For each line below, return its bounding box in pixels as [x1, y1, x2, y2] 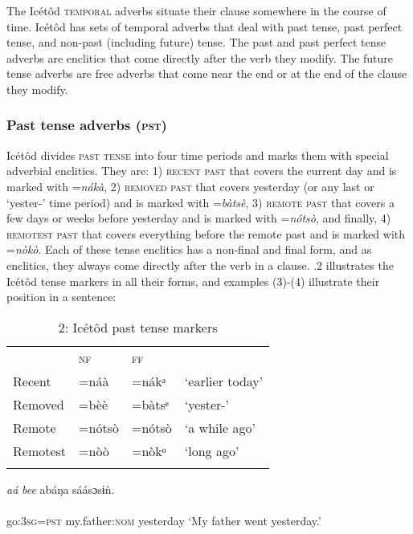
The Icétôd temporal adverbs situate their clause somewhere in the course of [6, 2, 386, 18]
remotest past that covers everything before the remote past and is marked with [6, 225, 406, 242]
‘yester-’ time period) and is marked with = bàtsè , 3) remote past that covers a [6, 194, 395, 210]
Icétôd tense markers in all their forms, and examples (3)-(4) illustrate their [6, 272, 380, 289]
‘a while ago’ [184, 418, 256, 437]
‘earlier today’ [184, 371, 264, 390]
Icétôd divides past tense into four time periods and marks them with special [6, 146, 389, 163]
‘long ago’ [184, 441, 239, 460]
